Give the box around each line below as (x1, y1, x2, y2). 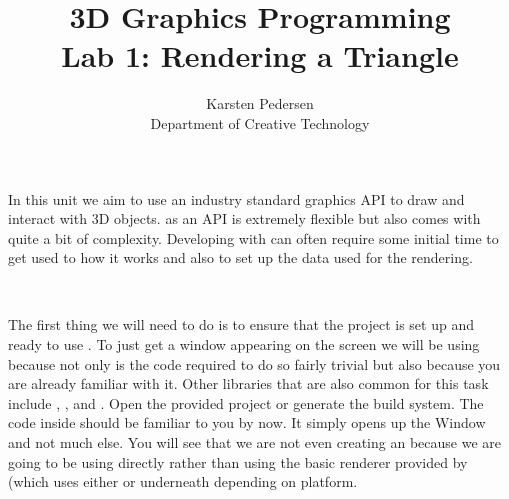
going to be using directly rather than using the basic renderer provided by (8, 451, 468, 472)
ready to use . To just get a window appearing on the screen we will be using (8, 334, 480, 355)
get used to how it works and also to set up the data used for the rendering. (8, 247, 473, 268)
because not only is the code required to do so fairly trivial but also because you (8, 353, 501, 374)
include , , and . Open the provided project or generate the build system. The (8, 392, 484, 413)
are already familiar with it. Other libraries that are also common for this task (8, 373, 489, 394)
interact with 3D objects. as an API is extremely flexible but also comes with (8, 208, 481, 229)
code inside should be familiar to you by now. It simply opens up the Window (8, 412, 486, 433)
